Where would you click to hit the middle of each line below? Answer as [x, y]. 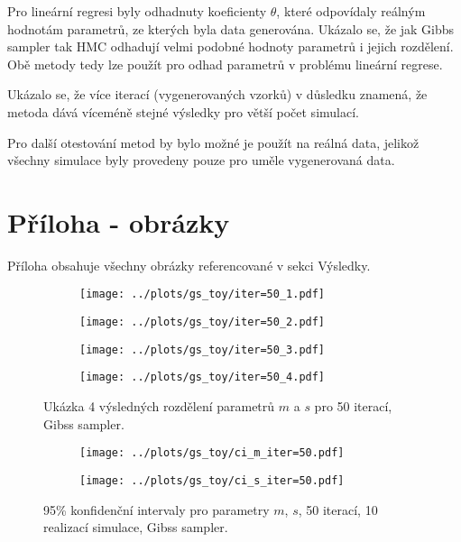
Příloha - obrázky [119, 221]
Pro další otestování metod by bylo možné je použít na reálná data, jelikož [213, 142]
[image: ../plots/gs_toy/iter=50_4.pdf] [203, 377]
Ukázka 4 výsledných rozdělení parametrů [159, 406]
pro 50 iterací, [353, 406]
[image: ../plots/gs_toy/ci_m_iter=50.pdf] [212, 453]
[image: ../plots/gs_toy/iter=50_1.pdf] [203, 294]
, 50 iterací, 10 [338, 509]
